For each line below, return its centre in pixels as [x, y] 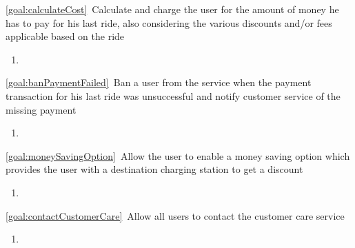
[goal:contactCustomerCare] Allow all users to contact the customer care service [175, 215]
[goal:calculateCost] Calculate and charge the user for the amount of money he [172, 9]
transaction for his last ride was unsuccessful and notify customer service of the [173, 95]
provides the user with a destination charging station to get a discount [154, 169]
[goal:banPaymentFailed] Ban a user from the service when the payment [159, 82]
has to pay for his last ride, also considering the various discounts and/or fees [169, 22]
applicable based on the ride [65, 36]
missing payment [41, 109]
